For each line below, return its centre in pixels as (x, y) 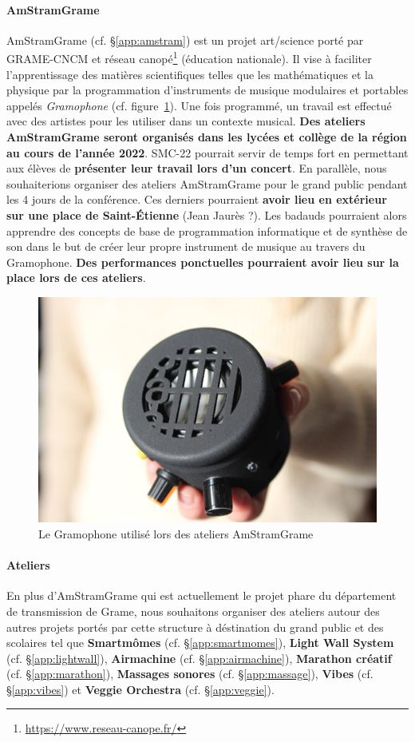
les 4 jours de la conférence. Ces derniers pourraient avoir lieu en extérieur (197, 199)
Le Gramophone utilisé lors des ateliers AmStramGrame (176, 533)
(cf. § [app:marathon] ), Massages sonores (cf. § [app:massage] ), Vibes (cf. (190, 674)
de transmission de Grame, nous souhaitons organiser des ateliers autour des (193, 611)
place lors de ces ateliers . (76, 278)
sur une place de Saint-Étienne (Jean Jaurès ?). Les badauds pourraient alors (207, 214)
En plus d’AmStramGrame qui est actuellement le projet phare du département (202, 595)
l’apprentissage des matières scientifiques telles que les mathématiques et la (190, 74)
